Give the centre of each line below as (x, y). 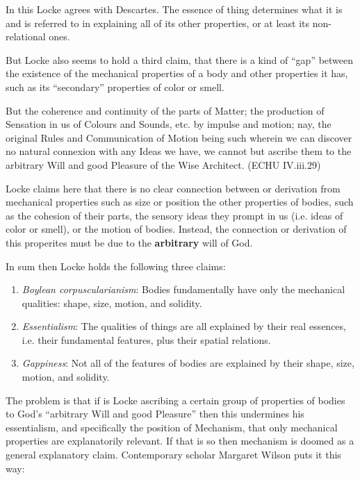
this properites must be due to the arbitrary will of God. (129, 242)
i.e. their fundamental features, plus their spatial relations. (146, 339)
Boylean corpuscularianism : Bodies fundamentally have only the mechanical (183, 289)
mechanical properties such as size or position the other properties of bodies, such (180, 202)
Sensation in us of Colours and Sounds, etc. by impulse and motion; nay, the (169, 124)
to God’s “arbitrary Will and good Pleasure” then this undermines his (155, 414)
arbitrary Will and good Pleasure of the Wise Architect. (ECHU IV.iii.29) (163, 164)
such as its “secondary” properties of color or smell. (115, 86)
